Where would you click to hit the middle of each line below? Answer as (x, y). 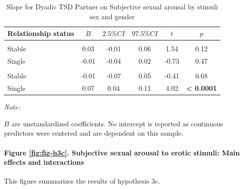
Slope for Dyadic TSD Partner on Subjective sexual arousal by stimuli (112, 6)
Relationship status (41, 33)
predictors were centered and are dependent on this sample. (94, 133)
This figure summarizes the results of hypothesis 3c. (82, 181)
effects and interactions (44, 162)
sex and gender (112, 16)
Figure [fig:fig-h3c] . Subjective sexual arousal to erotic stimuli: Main (122, 152)
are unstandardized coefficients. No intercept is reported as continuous (117, 123)
